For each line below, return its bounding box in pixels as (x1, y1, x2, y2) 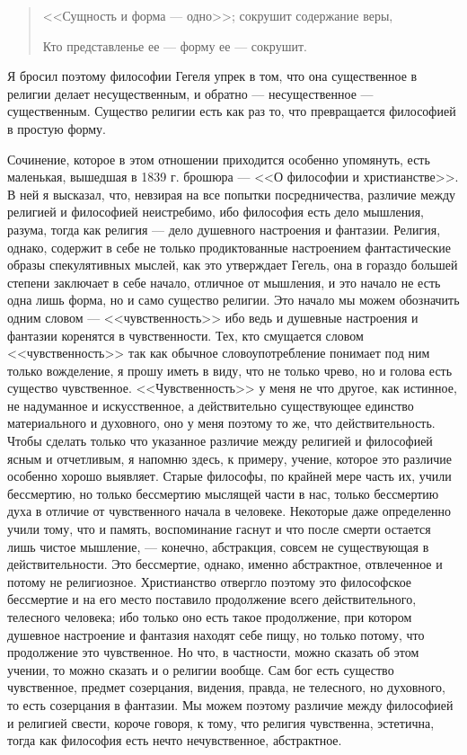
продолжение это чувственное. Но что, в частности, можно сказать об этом (7, 643, 419, 662)
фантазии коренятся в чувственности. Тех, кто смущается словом (7, 325, 364, 344)
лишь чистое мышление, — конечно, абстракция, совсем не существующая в (7, 537, 429, 555)
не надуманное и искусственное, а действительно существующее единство (7, 395, 414, 414)
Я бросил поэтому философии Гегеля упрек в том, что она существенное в (7, 67, 418, 85)
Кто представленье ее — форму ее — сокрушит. (42, 36, 307, 55)
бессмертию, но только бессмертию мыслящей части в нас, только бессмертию (7, 484, 439, 502)
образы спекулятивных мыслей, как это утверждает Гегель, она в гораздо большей (7, 255, 458, 274)
